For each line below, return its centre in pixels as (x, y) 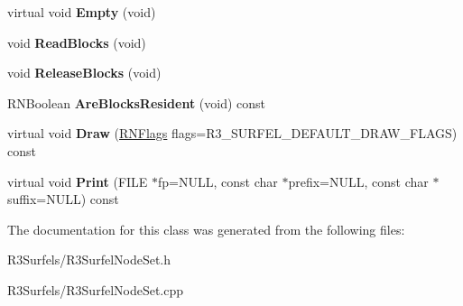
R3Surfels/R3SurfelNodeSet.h (89, 260)
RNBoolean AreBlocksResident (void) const (137, 102)
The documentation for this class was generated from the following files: (206, 229)
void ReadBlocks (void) (77, 42)
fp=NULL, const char (218, 181)
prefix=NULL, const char (358, 181)
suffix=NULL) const (63, 199)
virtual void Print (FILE (78, 181)
